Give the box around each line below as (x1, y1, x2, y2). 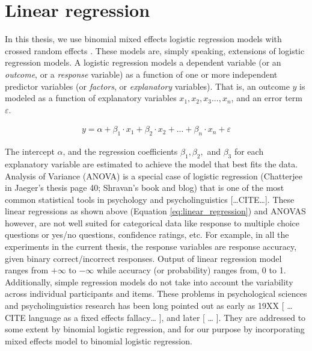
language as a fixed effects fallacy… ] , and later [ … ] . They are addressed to (28, 311, 306, 323)
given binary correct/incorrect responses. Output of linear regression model (5, 252, 282, 264)
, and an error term (231, 92, 302, 104)
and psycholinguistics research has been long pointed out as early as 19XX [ (5, 299, 284, 312)
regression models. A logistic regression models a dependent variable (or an (5, 56, 281, 69)
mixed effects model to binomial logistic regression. (5, 334, 192, 347)
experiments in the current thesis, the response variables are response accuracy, (5, 240, 297, 253)
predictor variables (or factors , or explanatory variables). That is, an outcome (5, 79, 290, 92)
